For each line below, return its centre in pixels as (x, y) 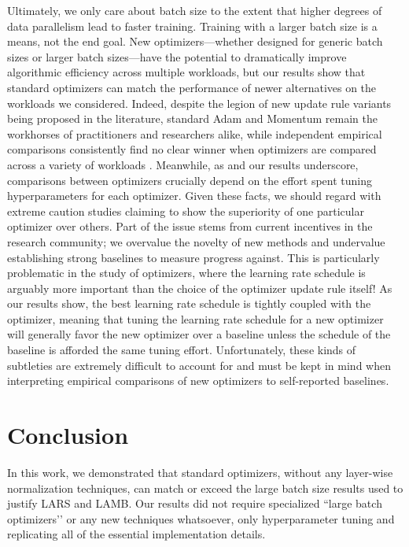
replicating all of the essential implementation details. (136, 534)
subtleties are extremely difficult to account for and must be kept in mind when (199, 365)
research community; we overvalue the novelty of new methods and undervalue (196, 241)
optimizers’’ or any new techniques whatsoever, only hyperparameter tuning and (201, 518)
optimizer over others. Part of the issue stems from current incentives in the (190, 226)
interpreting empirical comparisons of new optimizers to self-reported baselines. (198, 381)
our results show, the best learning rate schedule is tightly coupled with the (189, 303)
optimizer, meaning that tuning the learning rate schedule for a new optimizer (195, 318)
